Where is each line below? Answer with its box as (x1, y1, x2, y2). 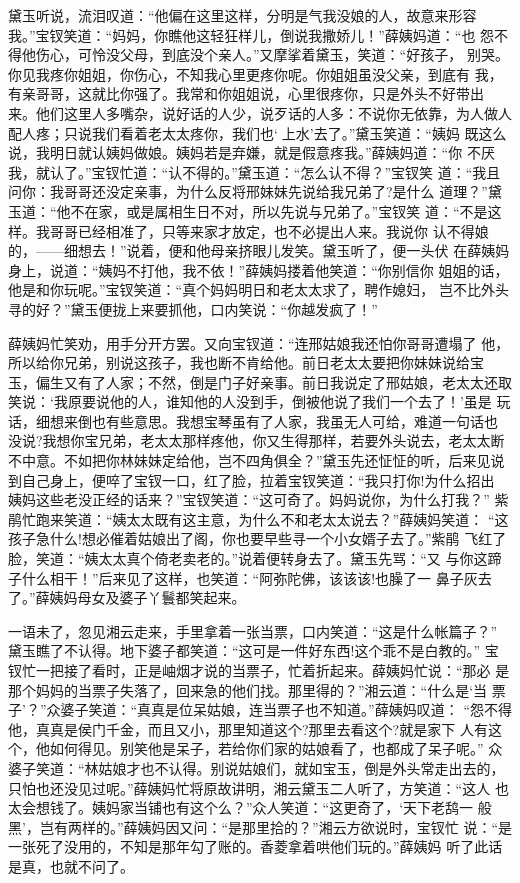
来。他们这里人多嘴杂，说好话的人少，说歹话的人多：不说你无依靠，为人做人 (8, 102, 512, 123)
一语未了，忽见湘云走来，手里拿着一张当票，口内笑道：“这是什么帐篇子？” (8, 620, 498, 641)
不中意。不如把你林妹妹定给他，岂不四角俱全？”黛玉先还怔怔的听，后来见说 (8, 450, 505, 471)
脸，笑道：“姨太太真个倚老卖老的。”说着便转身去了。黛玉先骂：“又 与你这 (8, 548, 488, 569)
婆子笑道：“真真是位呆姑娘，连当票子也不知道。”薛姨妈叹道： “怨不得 (60, 699, 512, 720)
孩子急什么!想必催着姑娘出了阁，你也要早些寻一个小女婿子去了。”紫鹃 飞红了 (8, 528, 507, 549)
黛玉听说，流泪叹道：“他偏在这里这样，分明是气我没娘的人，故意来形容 (8, 5, 477, 25)
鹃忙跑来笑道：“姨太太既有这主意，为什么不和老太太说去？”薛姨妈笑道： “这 (8, 508, 509, 529)
